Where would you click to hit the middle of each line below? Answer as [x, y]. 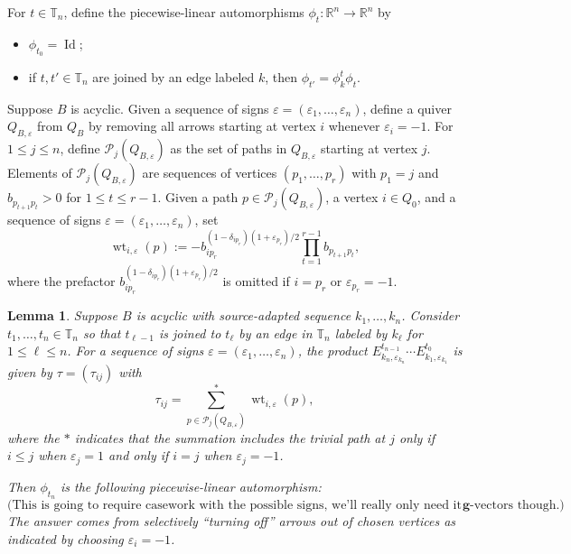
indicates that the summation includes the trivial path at [230, 437]
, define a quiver [407, 108]
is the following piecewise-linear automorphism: [191, 486]
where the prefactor [61, 280]
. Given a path [198, 197]
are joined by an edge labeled [173, 77]
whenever [354, 126]
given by [30, 371]
